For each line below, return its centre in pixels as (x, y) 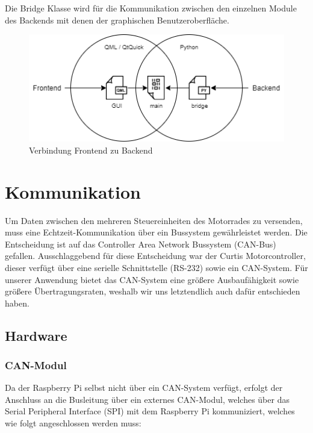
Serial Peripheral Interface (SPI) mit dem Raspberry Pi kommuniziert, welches (150, 411)
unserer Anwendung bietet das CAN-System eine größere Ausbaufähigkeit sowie (152, 279)
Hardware (36, 335)
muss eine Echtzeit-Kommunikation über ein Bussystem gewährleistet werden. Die (156, 232)
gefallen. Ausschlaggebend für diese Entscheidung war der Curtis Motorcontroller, (155, 256)
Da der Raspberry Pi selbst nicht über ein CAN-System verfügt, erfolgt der (144, 388)
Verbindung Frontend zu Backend (91, 150)
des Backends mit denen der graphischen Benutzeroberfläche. (117, 20)
